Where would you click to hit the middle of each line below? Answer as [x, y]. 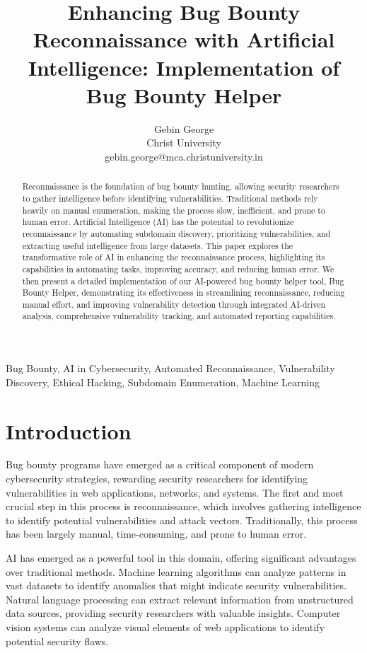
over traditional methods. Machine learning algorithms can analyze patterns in [176, 571]
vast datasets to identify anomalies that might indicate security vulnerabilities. [176, 585]
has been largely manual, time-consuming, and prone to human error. [156, 534]
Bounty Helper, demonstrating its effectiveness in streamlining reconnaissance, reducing [183, 293]
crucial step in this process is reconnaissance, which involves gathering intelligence [183, 506]
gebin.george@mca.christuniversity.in [184, 156]
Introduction [69, 430]
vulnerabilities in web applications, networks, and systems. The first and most [175, 492]
